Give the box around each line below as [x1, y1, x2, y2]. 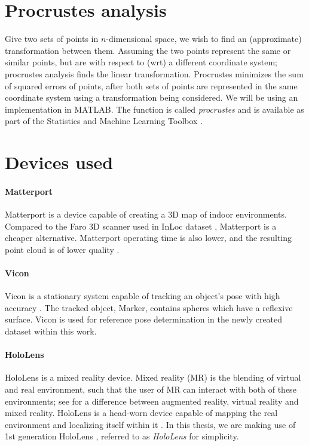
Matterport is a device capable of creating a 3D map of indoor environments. [5, 208, 287, 221]
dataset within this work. [5, 325, 97, 337]
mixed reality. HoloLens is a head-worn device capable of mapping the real [5, 406, 278, 419]
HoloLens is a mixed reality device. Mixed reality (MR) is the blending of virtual [5, 371, 301, 384]
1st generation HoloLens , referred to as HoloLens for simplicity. [5, 430, 239, 442]
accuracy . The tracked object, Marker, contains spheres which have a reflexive [5, 301, 293, 314]
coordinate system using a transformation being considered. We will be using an [5, 91, 298, 104]
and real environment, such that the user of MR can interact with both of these [5, 382, 296, 395]
